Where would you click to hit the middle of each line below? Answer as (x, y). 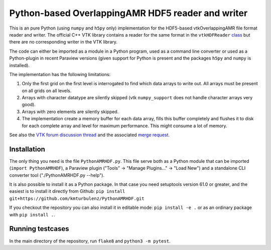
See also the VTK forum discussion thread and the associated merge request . (90, 135)
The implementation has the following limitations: (60, 74)
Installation (27, 149)
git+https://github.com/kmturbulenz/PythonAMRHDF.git (77, 198)
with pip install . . (32, 214)
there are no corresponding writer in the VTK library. (63, 42)
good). (29, 105)
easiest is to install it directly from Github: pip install (67, 191)
